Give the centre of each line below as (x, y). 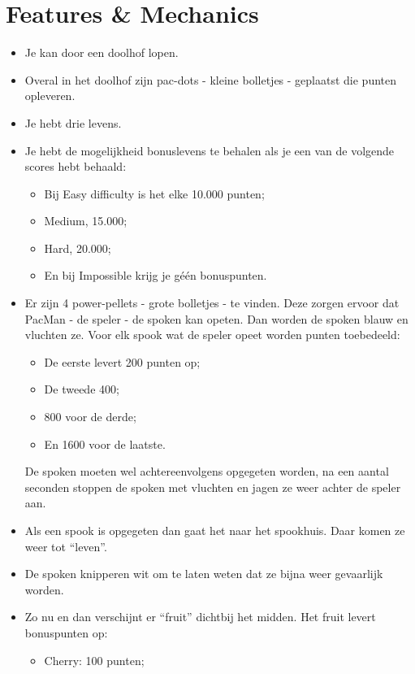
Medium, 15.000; (86, 221)
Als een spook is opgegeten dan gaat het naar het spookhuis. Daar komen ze (215, 530)
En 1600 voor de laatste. (105, 444)
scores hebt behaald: (76, 166)
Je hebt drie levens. (73, 122)
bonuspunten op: (66, 632)
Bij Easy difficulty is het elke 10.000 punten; (154, 193)
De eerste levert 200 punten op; (122, 361)
